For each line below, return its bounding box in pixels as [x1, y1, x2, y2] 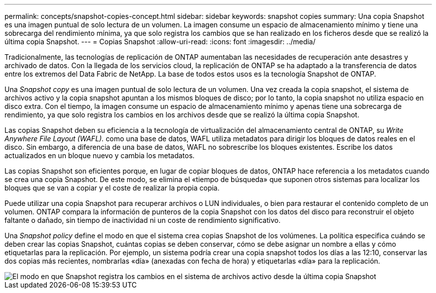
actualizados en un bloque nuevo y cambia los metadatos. [4, 151, 195, 160]
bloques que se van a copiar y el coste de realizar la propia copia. [4, 184, 220, 192]
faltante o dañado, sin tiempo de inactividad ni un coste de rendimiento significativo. [4, 216, 281, 224]
